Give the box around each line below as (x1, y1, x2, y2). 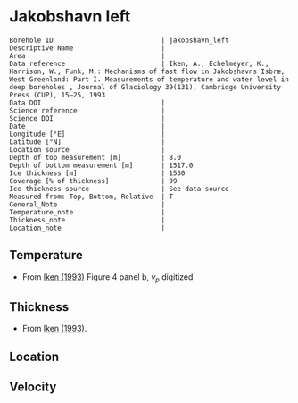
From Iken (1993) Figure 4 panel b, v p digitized (21, 271, 194, 284)
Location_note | (9, 223, 166, 232)
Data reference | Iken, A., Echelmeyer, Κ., (9, 59, 269, 68)
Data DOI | (9, 98, 166, 107)
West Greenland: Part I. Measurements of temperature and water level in (9, 74, 290, 84)
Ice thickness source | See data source (9, 184, 229, 193)
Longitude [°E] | (9, 130, 166, 139)
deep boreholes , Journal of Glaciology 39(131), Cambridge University (9, 82, 281, 91)
